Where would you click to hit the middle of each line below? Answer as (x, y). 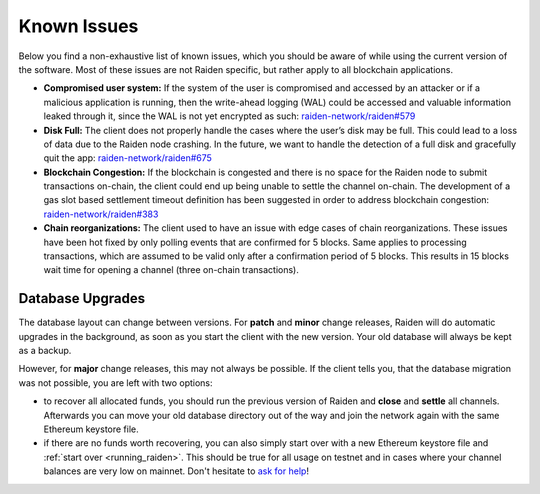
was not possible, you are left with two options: (116, 382)
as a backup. (45, 351)
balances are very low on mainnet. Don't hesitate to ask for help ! (176, 471)
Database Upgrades (82, 298)
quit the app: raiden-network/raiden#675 (127, 158)
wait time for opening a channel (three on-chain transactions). (171, 270)
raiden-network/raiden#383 (101, 214)
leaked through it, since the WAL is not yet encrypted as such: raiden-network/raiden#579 (229, 116)
